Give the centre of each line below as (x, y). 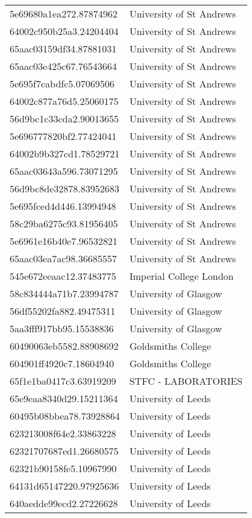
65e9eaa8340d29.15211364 (64, 398)
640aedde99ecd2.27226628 (64, 503)
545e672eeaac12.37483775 (63, 276)
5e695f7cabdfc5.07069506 (62, 84)
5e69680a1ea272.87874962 (64, 14)
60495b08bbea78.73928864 (65, 416)
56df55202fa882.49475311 (63, 311)
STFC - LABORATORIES (186, 381)
